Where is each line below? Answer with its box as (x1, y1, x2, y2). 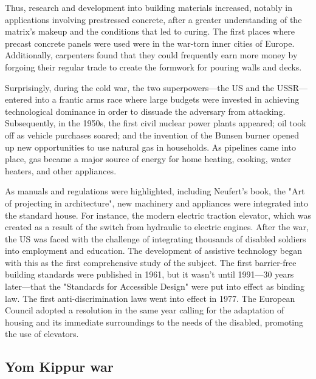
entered (5, 93, 32, 106)
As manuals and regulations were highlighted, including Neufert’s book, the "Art (5, 185, 305, 197)
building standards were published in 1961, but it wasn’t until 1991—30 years (5, 268, 294, 281)
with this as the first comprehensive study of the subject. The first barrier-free (5, 256, 297, 268)
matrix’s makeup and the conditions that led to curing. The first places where (5, 25, 295, 38)
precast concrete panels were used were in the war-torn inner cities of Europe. (5, 36, 295, 49)
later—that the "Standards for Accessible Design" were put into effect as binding (5, 280, 305, 293)
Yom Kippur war (5, 357, 114, 376)
